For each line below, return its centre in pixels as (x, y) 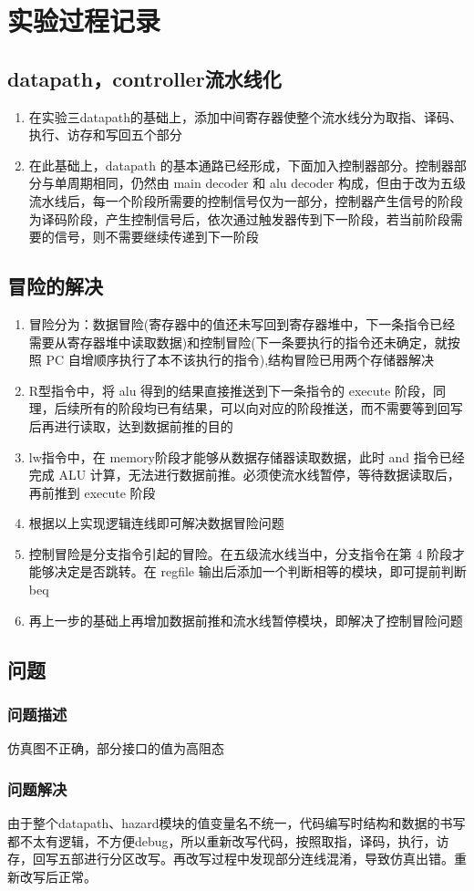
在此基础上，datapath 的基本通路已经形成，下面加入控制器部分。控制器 (241, 165)
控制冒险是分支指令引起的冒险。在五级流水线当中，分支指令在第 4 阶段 (241, 553)
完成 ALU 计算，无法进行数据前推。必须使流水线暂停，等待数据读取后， (244, 475)
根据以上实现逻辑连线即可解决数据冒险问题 (156, 523)
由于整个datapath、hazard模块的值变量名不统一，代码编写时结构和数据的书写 (237, 823)
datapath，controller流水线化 (144, 78)
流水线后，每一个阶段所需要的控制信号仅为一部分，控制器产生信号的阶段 (246, 200)
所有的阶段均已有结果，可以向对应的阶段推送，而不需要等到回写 (271, 408)
